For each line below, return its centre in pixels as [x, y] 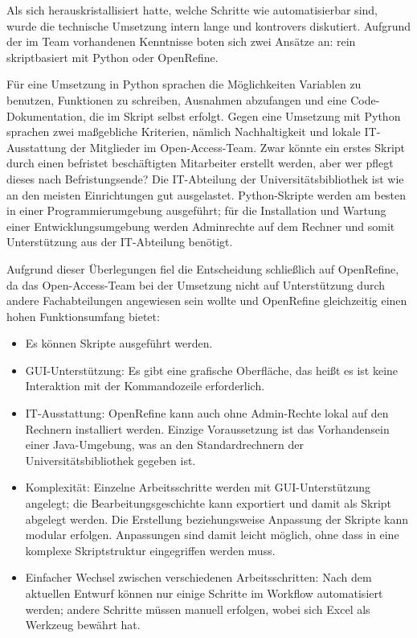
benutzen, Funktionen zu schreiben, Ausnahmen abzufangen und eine [177, 99]
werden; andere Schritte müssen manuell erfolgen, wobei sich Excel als [198, 609]
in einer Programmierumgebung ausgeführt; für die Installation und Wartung [196, 210]
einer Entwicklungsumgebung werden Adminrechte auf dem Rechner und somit [201, 226]
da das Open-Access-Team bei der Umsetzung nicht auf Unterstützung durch [196, 284]
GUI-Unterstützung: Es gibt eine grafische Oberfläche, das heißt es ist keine [212, 370]
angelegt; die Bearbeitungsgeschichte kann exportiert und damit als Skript [208, 503]
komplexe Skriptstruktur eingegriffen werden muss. [150, 550]
